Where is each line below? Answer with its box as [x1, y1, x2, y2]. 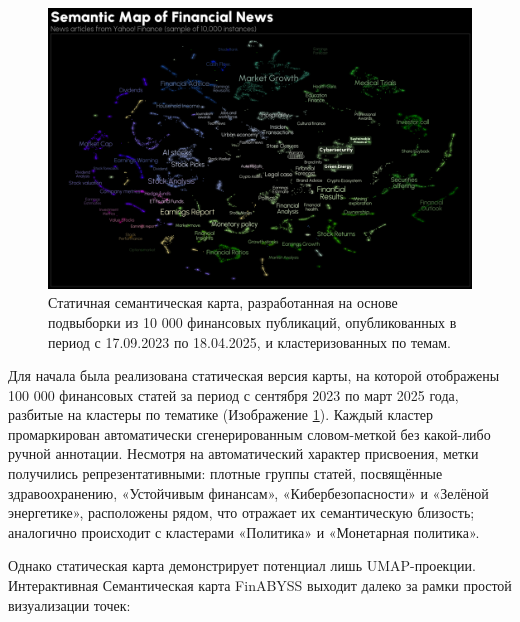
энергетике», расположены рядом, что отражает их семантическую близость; [8, 502, 475, 523]
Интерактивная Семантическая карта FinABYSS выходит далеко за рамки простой [8, 575, 512, 596]
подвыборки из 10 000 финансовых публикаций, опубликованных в [48, 311, 457, 332]
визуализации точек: [8, 594, 131, 615]
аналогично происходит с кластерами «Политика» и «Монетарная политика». [8, 521, 480, 542]
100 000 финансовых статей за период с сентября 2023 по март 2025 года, [8, 384, 459, 405]
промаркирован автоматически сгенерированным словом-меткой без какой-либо [8, 423, 491, 444]
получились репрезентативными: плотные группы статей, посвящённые [8, 463, 443, 484]
